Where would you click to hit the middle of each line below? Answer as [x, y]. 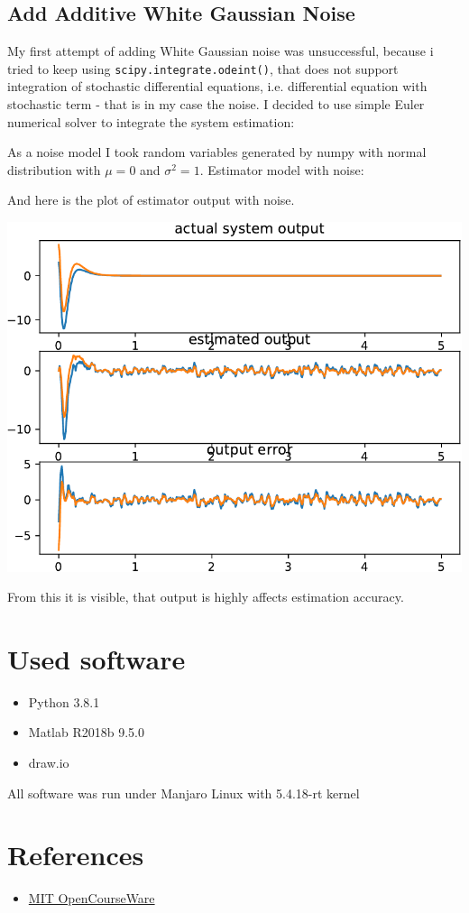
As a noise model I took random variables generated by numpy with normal [217, 152]
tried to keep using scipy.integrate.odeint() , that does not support [203, 68]
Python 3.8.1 [64, 701]
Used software [97, 658]
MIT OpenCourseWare [92, 898]
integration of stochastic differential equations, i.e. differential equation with [217, 86]
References [76, 855]
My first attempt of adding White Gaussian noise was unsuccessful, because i [221, 51]
